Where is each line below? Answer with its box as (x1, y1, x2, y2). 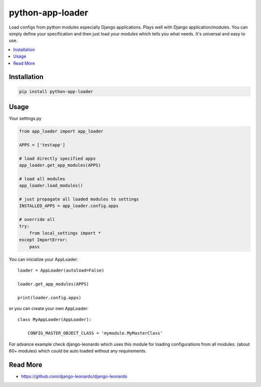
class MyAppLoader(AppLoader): (17, 317, 92, 322)
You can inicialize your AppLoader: (9, 256, 78, 262)
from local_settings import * (29, 230, 101, 236)
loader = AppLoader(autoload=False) (17, 268, 104, 273)
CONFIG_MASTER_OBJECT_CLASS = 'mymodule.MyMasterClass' (27, 330, 163, 336)
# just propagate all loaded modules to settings (19, 196, 139, 202)
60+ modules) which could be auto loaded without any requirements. (9, 348, 147, 354)
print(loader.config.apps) (17, 295, 82, 300)
